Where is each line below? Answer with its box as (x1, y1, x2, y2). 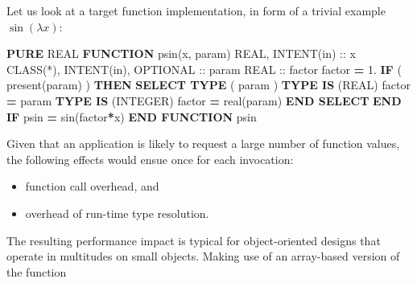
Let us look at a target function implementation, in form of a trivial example (6, 2, 386, 18)
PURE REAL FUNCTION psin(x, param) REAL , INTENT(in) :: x (6, 45, 356, 62)
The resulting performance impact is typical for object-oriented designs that (6, 232, 381, 248)
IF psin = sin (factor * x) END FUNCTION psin (6, 108, 257, 125)
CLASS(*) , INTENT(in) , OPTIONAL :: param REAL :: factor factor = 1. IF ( (6, 60, 402, 77)
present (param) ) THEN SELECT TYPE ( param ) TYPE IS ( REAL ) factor (6, 76, 411, 93)
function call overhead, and (25, 178, 159, 195)
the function (6, 263, 67, 280)
